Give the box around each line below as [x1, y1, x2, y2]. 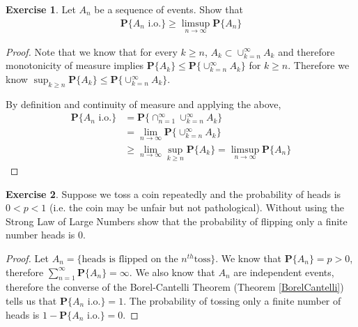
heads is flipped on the [81, 254, 178, 264]
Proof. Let [6, 250, 49, 265]
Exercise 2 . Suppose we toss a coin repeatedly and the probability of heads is [6, 186, 341, 201]
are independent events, [233, 264, 334, 279]
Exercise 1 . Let [6, 2, 76, 16]
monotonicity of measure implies [6, 58, 144, 73]
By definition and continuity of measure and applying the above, [6, 96, 281, 111]
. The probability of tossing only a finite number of [123, 293, 341, 307]
